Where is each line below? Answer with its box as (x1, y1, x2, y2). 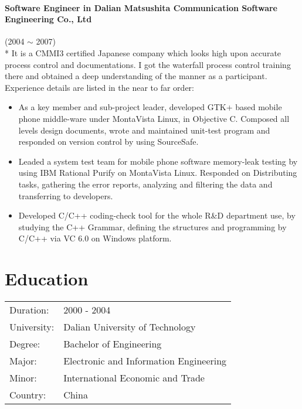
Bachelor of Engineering (63, 337, 162, 351)
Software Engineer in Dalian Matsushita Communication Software (5, 1, 277, 13)
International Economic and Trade (63, 371, 205, 385)
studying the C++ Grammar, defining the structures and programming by (18, 220, 287, 233)
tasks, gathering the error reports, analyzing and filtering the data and (18, 178, 273, 190)
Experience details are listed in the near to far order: (5, 81, 194, 93)
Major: (9, 354, 37, 368)
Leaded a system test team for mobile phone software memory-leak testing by (18, 155, 298, 167)
